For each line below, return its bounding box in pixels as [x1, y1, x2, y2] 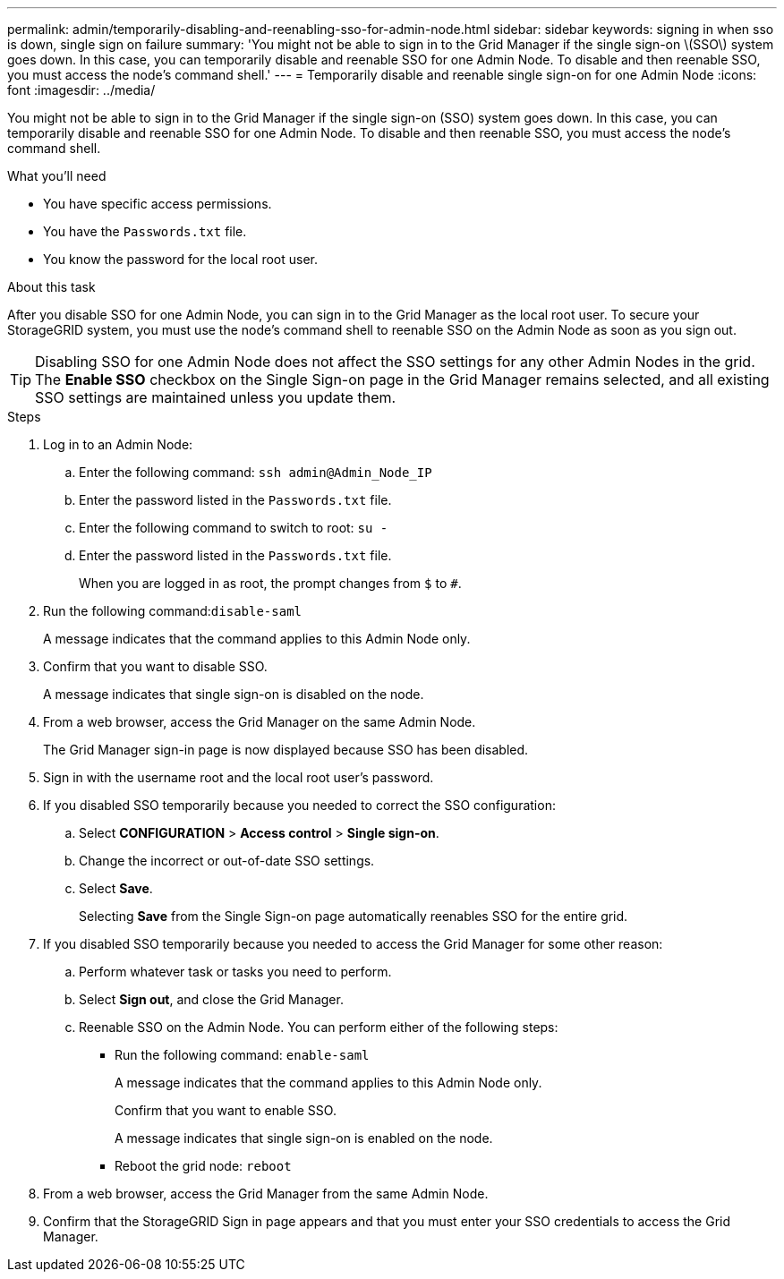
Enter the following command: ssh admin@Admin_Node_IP [79, 465, 432, 480]
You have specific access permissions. [43, 196, 272, 211]
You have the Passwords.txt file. [43, 224, 247, 239]
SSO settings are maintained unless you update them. [35, 388, 396, 406]
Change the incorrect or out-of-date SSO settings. [79, 853, 375, 868]
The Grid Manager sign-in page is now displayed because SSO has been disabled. [43, 742, 529, 757]
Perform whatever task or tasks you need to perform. [79, 964, 392, 979]
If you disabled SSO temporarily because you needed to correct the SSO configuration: [43, 797, 556, 813]
